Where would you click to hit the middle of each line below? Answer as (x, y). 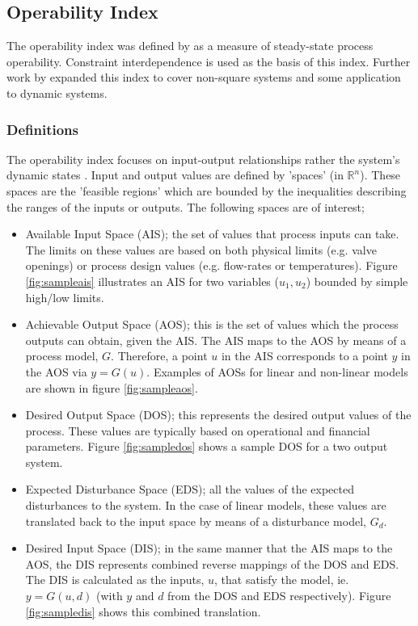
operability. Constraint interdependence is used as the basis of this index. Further (209, 61)
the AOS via (56, 371)
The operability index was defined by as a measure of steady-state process (190, 46)
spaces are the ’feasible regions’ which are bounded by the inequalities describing (207, 190)
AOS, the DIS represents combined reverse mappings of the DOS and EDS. (212, 563)
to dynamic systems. (57, 92)
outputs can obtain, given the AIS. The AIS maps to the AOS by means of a (216, 340)
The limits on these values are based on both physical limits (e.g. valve (201, 249)
